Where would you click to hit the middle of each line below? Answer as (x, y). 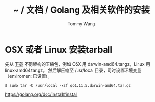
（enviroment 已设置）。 (29, 76)
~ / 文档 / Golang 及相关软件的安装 (81, 10)
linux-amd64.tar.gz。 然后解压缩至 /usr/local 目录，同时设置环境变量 (73, 70)
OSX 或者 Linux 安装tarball (59, 50)
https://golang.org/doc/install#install (41, 94)
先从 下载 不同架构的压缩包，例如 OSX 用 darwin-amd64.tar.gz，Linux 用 (77, 64)
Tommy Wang (81, 23)
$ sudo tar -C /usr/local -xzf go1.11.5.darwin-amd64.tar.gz (68, 85)
